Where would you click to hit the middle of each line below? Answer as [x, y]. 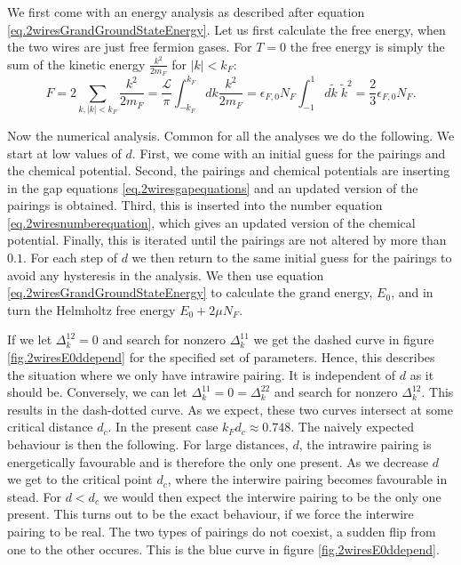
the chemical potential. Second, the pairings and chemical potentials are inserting [229, 170]
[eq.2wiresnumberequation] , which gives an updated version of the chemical [211, 222]
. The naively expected [353, 427]
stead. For [34, 496]
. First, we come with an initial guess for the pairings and [289, 153]
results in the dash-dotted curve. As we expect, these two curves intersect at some [230, 409]
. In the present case [163, 427]
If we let [30, 339]
